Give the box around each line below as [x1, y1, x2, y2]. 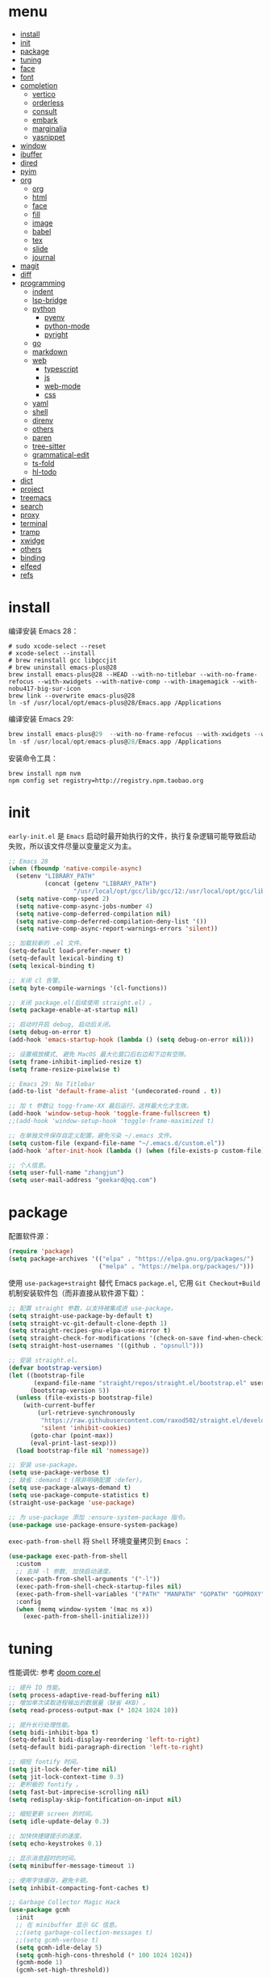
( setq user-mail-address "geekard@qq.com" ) [8, 1176, 157, 1185]
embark [31, 115, 58, 124]
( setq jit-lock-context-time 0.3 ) [8, 1773, 125, 1781]
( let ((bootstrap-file [8, 1371, 85, 1379]
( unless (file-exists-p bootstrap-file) [15, 1394, 153, 1402]
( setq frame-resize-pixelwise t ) [8, 1065, 121, 1073]
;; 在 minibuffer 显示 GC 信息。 [15, 1921, 121, 1930]
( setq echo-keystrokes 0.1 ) [8, 1840, 103, 1848]
